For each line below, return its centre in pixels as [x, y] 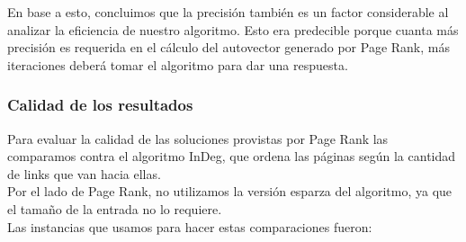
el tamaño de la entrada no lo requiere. [115, 208]
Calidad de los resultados [100, 105]
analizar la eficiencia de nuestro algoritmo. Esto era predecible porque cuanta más [233, 29]
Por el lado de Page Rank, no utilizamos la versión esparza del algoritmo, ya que [230, 191]
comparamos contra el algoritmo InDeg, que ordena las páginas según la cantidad [232, 156]
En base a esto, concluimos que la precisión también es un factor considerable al [228, 12]
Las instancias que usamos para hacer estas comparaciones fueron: [190, 226]
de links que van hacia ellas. [84, 173]
